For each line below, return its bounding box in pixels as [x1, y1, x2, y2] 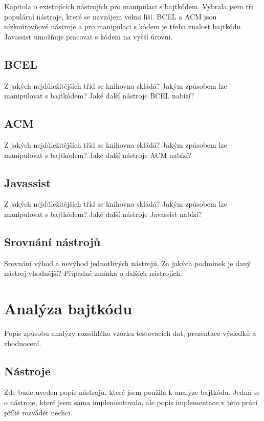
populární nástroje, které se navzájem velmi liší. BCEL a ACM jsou [4, 11, 217, 22]
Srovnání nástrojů [4, 233, 101, 249]
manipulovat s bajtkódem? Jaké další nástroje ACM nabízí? [4, 149, 192, 160]
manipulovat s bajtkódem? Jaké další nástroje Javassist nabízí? [4, 208, 202, 219]
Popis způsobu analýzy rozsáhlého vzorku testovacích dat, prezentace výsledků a [4, 328, 256, 338]
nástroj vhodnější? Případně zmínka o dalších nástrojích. [4, 268, 182, 278]
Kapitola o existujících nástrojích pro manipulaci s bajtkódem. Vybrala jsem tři [4, 1, 254, 11]
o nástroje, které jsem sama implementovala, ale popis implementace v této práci [4, 397, 258, 408]
